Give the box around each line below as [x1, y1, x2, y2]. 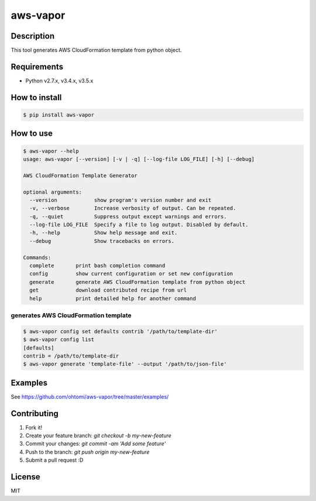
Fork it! [25, 424, 43, 431]
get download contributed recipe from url [29, 287, 187, 294]
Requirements [11, 61, 64, 71]
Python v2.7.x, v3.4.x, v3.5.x [25, 77, 94, 84]
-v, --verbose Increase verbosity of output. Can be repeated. [29, 205, 236, 212]
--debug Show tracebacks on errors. [29, 238, 175, 244]
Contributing [11, 409, 59, 418]
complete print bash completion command [29, 262, 166, 269]
